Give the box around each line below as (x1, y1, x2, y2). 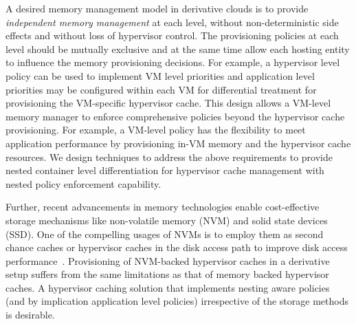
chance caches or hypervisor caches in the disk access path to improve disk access (5, 240, 348, 255)
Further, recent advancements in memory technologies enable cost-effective (5, 199, 320, 214)
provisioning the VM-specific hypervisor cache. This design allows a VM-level (5, 96, 331, 110)
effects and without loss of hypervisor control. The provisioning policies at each (5, 28, 339, 43)
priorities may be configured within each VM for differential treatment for (5, 82, 317, 96)
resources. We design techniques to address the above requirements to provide (5, 149, 333, 164)
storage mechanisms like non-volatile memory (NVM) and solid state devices (5, 213, 328, 227)
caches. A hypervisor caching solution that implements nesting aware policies (5, 280, 330, 294)
